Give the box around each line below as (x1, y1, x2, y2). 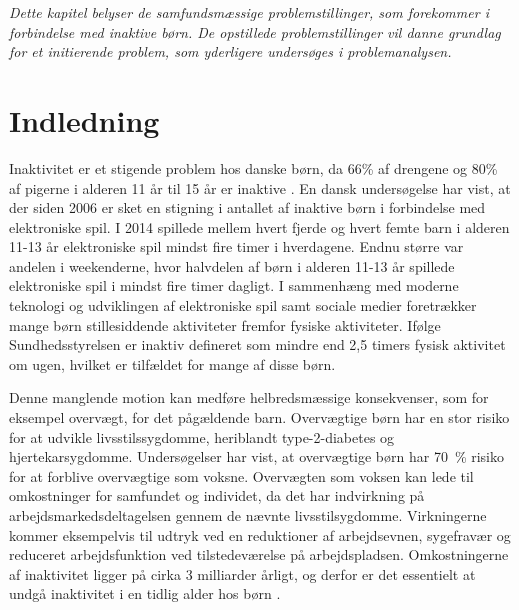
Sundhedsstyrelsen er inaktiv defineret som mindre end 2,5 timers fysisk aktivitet (9, 334, 506, 355)
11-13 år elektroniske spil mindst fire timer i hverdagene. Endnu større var (9, 236, 464, 257)
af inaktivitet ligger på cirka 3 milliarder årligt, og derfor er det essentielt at (9, 563, 476, 584)
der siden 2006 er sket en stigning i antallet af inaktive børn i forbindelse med (9, 197, 486, 218)
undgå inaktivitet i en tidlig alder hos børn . (9, 583, 281, 604)
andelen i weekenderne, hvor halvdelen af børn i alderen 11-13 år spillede (9, 255, 455, 276)
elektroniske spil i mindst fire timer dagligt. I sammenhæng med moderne (9, 275, 459, 296)
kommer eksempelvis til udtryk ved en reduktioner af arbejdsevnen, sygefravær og (9, 524, 511, 545)
